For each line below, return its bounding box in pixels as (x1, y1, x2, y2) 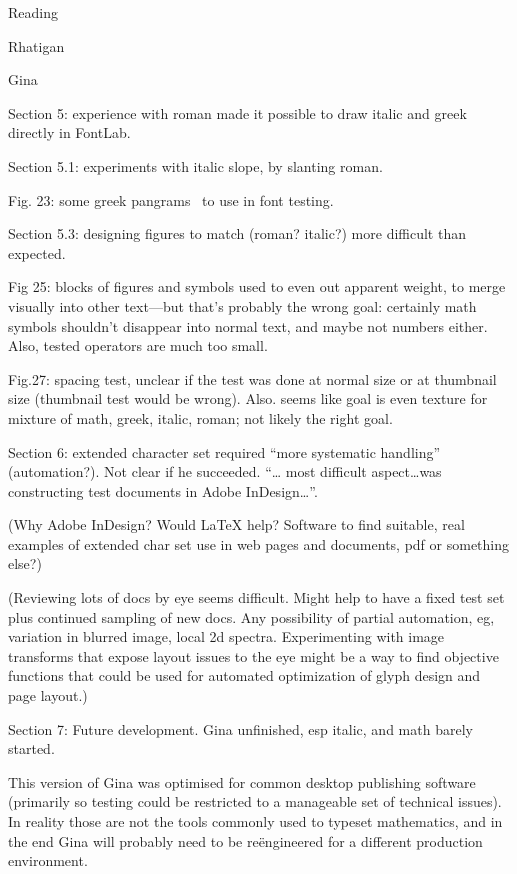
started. (8, 738, 55, 759)
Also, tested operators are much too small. (8, 335, 268, 356)
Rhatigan (8, 35, 65, 56)
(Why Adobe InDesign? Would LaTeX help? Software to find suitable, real (8, 514, 465, 535)
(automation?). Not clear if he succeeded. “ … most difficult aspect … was (8, 461, 442, 482)
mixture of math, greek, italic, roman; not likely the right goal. (8, 407, 393, 428)
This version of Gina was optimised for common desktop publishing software (8, 771, 476, 792)
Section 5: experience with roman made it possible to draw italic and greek (8, 102, 467, 123)
